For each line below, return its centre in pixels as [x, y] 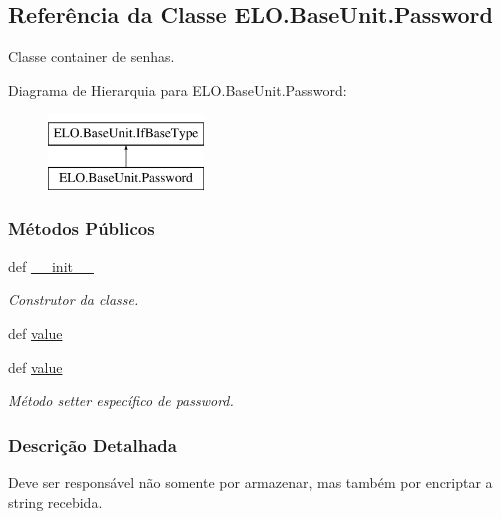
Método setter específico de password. [121, 400]
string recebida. [55, 501]
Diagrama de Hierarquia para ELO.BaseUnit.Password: [177, 89]
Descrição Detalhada [92, 444]
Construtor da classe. [73, 299]
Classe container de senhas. [91, 56]
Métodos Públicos [81, 228]
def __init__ [51, 265]
